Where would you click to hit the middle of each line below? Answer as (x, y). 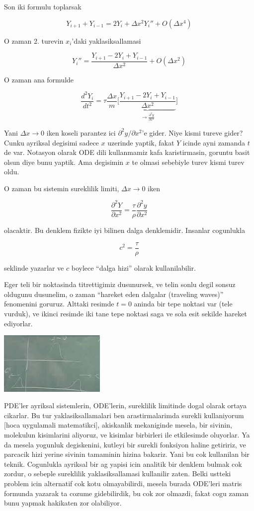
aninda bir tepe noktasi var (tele (183, 304)
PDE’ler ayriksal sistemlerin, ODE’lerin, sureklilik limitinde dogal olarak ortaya (126, 405)
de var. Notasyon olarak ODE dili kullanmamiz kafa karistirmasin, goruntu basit (127, 152)
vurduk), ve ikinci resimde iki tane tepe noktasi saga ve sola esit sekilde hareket (126, 314)
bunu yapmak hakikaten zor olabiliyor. (63, 503)
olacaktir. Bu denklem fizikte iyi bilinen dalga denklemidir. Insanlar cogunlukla (125, 230)
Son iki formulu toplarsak (43, 6)
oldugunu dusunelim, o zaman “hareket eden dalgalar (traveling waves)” (114, 294)
